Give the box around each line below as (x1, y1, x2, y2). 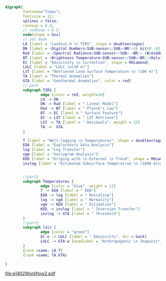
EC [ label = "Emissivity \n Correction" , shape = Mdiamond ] (23, 60, 149, 65)
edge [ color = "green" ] (40, 229, 90, 235)
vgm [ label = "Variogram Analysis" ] (23, 152, 98, 157)
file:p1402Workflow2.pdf (5, 271, 56, 277)
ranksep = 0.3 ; (23, 23, 54, 28)
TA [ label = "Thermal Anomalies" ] (23, 74, 94, 79)
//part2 (23, 174, 39, 179)
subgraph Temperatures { (23, 179, 74, 184)
